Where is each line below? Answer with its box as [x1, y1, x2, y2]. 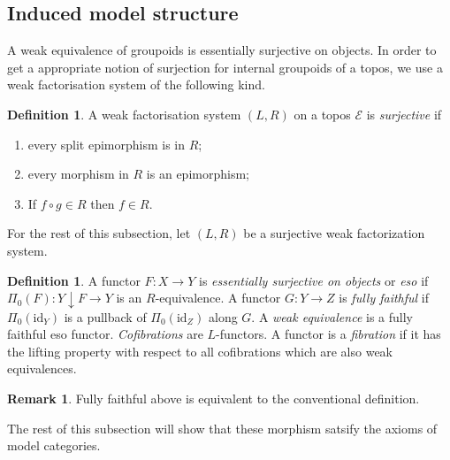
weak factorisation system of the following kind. [7, 75, 265, 94]
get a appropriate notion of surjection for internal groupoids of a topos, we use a [7, 57, 443, 76]
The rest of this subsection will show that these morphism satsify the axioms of [7, 418, 438, 437]
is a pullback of [64, 307, 147, 326]
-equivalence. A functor [155, 288, 281, 307]
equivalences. [7, 359, 77, 378]
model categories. [7, 436, 101, 455]
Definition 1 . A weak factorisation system [7, 104, 241, 123]
